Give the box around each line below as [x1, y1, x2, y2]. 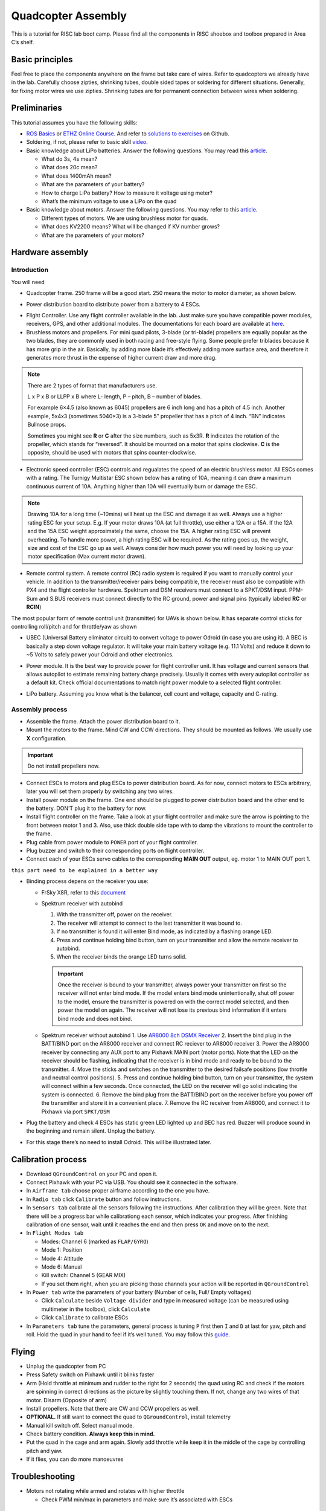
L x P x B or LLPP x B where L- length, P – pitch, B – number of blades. [27, 393, 202, 400]
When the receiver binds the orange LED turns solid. [56, 953, 187, 960]
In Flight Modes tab [26, 1229, 84, 1237]
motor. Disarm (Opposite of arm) [26, 1396, 107, 1403]
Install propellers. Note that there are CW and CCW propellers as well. [26, 1405, 200, 1412]
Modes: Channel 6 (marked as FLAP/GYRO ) [41, 1238, 149, 1245]
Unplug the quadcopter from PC [26, 1362, 106, 1370]
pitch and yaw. [26, 1447, 63, 1454]
